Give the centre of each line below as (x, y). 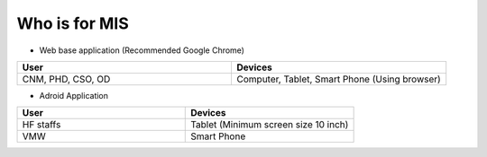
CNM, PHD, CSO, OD (66, 79)
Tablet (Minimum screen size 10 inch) (270, 125)
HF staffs (41, 125)
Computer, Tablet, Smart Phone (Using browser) (339, 79)
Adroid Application (74, 95)
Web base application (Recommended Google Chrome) (142, 50)
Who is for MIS (73, 23)
